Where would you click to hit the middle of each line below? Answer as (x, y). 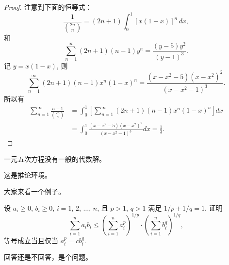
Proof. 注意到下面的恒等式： (48, 7)
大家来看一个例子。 (34, 191)
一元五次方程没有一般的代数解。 (55, 158)
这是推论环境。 (28, 175)
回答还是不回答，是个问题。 (48, 257)
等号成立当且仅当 (31, 240)
